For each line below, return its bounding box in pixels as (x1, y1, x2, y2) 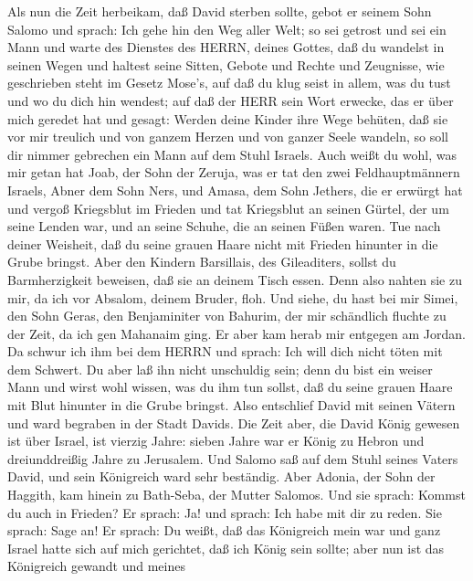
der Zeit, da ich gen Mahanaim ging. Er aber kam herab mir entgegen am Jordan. (7, 323, 466, 343)
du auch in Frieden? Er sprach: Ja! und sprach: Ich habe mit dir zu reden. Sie (7, 502, 442, 522)
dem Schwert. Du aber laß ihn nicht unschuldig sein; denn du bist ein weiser (7, 359, 433, 378)
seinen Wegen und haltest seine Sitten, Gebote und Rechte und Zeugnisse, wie (7, 55, 445, 74)
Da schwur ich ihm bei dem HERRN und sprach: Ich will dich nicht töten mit (7, 342, 443, 361)
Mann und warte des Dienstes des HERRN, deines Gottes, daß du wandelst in (7, 37, 445, 57)
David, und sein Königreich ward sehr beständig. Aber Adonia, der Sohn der (7, 467, 436, 486)
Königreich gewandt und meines (7, 556, 185, 576)
